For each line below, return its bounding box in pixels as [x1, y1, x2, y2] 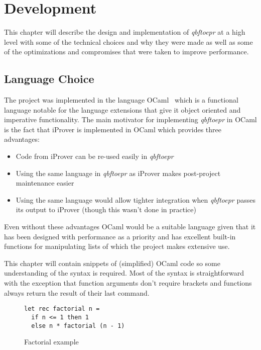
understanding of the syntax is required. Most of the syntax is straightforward [4, 268, 244, 278]
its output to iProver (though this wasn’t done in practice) [16, 204, 196, 215]
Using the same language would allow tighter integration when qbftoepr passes [16, 194, 255, 205]
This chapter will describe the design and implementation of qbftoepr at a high [4, 27, 245, 37]
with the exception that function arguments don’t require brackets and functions [4, 278, 252, 288]
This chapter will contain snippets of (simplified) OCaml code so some [4, 257, 220, 268]
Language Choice [4, 71, 94, 86]
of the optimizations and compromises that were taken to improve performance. [4, 46, 249, 57]
